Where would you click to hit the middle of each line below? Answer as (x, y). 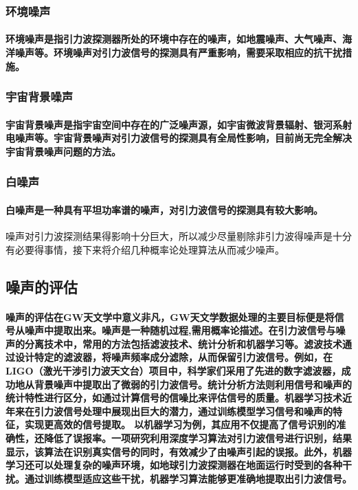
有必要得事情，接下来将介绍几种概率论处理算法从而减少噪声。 (145, 249)
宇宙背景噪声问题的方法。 (63, 151)
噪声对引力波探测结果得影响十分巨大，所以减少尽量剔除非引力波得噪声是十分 (179, 236)
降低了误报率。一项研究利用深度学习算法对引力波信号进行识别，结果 (198, 437)
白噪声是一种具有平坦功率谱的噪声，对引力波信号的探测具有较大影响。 (164, 209)
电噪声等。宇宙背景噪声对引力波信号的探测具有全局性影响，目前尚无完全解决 (179, 138)
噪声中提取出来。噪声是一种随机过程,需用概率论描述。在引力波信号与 (180, 330)
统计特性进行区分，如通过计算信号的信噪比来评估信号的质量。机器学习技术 (174, 398)
